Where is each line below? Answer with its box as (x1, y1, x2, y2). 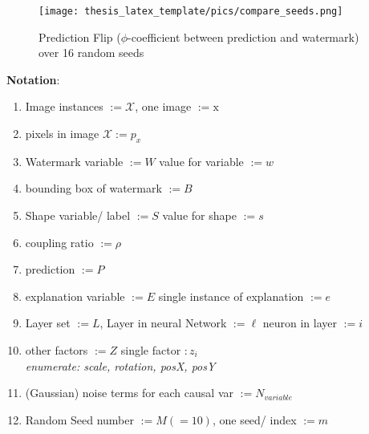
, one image (135, 98, 192, 115)
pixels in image (25, 125, 99, 142)
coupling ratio (25, 233, 94, 250)
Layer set (25, 314, 71, 331)
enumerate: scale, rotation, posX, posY (25, 357, 216, 374)
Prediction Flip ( (39, 28, 121, 45)
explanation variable (25, 287, 125, 304)
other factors (25, 341, 88, 358)
